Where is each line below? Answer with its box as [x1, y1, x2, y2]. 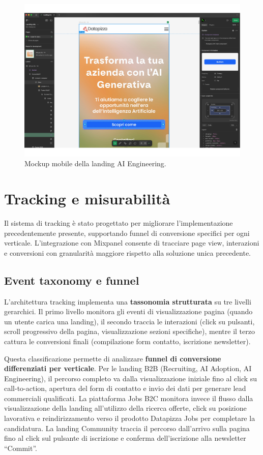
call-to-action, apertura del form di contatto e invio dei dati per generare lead [4, 383, 246, 393]
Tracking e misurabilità [4, 188, 170, 209]
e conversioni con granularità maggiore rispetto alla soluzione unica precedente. [4, 247, 251, 258]
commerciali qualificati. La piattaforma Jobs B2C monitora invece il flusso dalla [4, 392, 253, 403]
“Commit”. [4, 442, 37, 453]
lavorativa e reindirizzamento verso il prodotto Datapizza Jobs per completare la [4, 413, 255, 423]
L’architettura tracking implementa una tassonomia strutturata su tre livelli [4, 296, 251, 307]
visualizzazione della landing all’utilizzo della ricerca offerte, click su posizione [4, 403, 247, 413]
